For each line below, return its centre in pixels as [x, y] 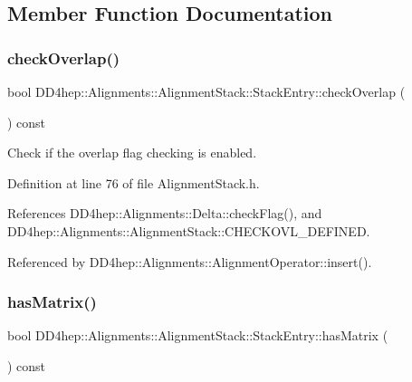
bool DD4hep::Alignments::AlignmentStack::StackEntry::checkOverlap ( [206, 91]
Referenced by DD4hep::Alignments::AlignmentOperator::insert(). [190, 261]
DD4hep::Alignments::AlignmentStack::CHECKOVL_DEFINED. [189, 230]
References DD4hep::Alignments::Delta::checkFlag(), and [165, 213]
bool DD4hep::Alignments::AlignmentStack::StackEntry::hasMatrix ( [198, 335]
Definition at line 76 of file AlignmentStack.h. [134, 182]
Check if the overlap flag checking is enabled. [132, 153]
